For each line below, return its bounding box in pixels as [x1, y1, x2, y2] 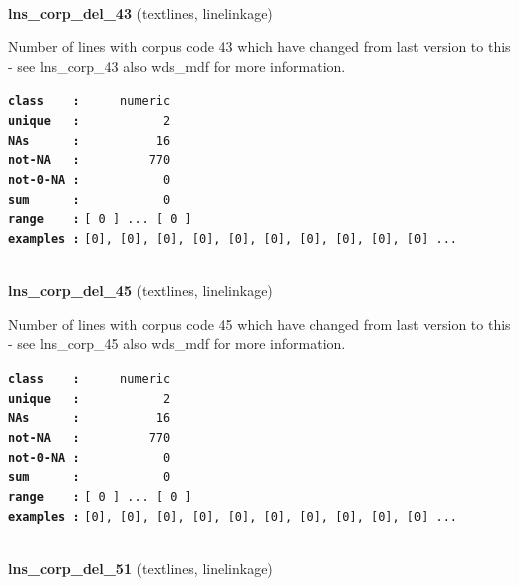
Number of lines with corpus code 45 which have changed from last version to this [8, 313, 511, 334]
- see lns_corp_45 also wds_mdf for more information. [8, 333, 346, 354]
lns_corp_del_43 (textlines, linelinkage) [8, 2, 273, 23]
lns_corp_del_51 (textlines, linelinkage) [8, 557, 273, 578]
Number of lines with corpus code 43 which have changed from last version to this [8, 36, 511, 57]
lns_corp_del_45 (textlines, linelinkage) [8, 280, 273, 301]
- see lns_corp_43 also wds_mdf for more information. [8, 55, 346, 76]
